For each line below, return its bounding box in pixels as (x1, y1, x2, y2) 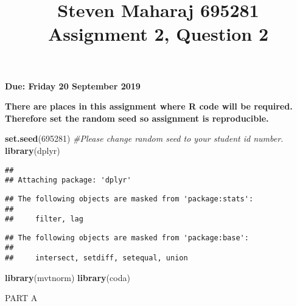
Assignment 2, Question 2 (47, 21, 269, 46)
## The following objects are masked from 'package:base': (5, 233, 249, 242)
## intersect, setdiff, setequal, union (5, 254, 188, 263)
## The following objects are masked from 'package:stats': (5, 194, 254, 203)
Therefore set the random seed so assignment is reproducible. (5, 111, 269, 124)
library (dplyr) (5, 144, 60, 156)
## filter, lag (5, 215, 83, 224)
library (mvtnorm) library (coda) (5, 271, 130, 283)
